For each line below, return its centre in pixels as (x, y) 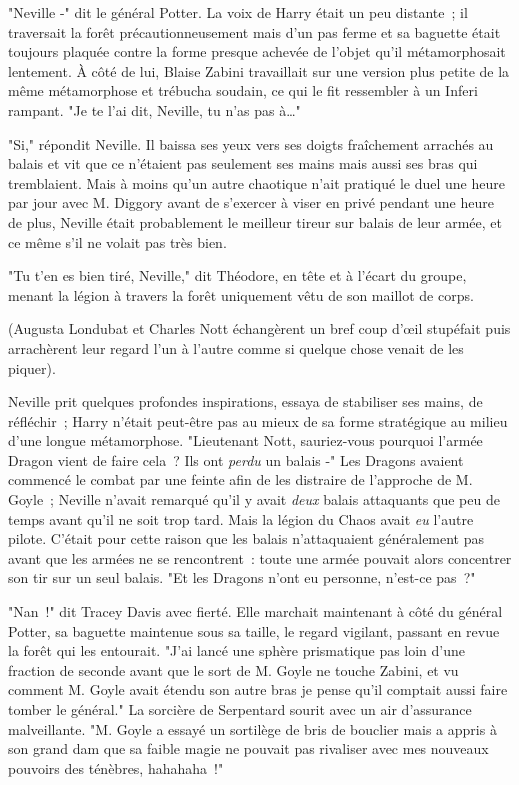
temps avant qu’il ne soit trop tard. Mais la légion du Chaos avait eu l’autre (241, 518)
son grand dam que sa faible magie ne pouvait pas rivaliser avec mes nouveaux (248, 748)
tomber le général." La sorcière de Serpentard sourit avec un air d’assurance (240, 709)
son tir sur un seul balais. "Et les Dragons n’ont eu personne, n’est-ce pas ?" (242, 577)
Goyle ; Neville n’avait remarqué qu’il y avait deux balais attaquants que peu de (254, 499)
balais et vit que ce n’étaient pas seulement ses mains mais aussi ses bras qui (243, 163)
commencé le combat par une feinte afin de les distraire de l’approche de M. (240, 479)
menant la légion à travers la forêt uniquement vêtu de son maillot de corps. (241, 294)
